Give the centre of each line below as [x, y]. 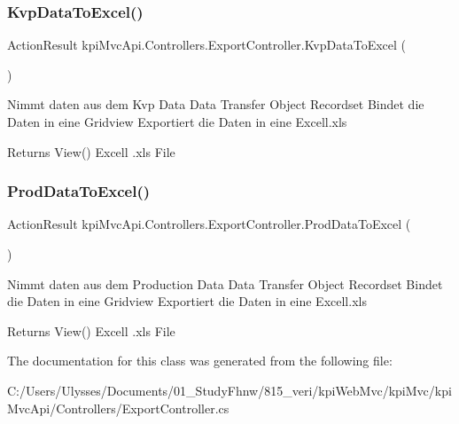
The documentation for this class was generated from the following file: [200, 361]
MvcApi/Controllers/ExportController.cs [118, 408]
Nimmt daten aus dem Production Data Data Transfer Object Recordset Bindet [225, 283]
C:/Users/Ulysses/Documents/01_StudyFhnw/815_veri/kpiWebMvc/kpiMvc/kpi [229, 390]
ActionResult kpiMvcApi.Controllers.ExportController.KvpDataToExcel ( [206, 45]
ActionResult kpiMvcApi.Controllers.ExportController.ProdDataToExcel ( [209, 224]
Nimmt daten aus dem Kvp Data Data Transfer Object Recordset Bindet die [216, 104]
